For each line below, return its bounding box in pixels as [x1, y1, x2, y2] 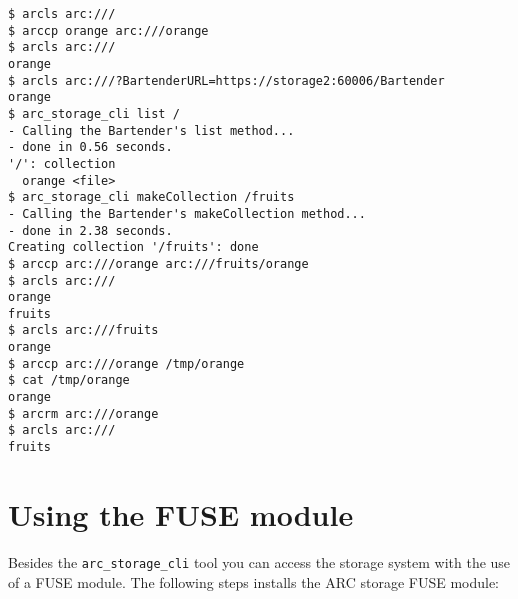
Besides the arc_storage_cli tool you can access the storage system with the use [8, 551, 511, 572]
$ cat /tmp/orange [8, 373, 130, 388]
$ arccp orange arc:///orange [8, 23, 209, 38]
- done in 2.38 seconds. [8, 223, 173, 238]
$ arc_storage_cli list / [8, 106, 180, 121]
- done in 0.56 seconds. [8, 140, 173, 155]
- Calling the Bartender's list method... [8, 123, 295, 138]
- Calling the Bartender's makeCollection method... [8, 206, 366, 221]
